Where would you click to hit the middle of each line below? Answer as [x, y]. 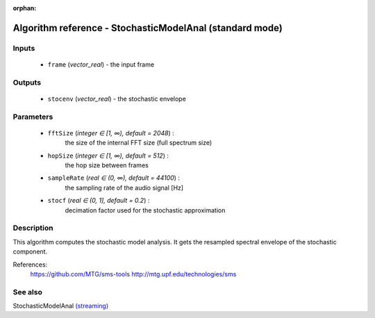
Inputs [24, 48]
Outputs [27, 82]
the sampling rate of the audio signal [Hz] [124, 187]
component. [30, 252]
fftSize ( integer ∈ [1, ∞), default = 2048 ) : [111, 133]
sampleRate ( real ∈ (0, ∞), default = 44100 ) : [114, 178]
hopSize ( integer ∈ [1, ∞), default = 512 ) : [108, 156]
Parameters [33, 117]
